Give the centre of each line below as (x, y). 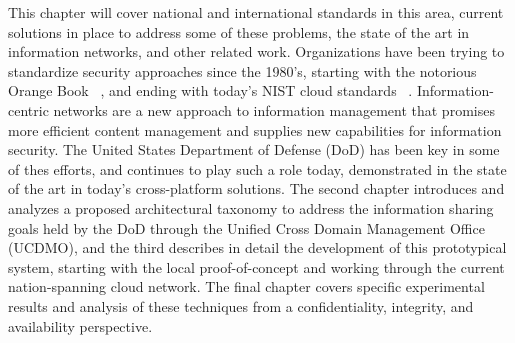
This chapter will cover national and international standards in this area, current (256, 12)
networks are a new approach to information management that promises (274, 109)
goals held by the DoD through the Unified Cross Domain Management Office (246, 227)
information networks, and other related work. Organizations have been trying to (256, 51)
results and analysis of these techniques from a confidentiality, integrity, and (241, 305)
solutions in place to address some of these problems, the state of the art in (239, 31)
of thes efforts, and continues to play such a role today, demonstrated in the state (257, 168)
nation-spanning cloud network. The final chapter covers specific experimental (246, 286)
